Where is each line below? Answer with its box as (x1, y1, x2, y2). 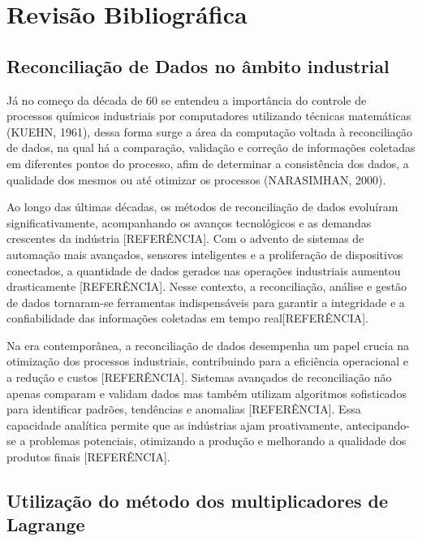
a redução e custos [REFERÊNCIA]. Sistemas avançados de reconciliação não (6, 369, 392, 386)
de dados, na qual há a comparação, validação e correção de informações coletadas (6, 139, 416, 156)
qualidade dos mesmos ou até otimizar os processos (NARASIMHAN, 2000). (6, 171, 386, 188)
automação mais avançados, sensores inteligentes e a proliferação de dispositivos (6, 245, 403, 262)
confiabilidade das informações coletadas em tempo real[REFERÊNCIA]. (6, 309, 368, 327)
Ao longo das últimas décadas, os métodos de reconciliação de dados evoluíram (6, 198, 398, 215)
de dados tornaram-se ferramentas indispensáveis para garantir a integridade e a (6, 293, 405, 310)
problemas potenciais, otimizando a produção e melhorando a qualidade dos (29, 432, 407, 449)
